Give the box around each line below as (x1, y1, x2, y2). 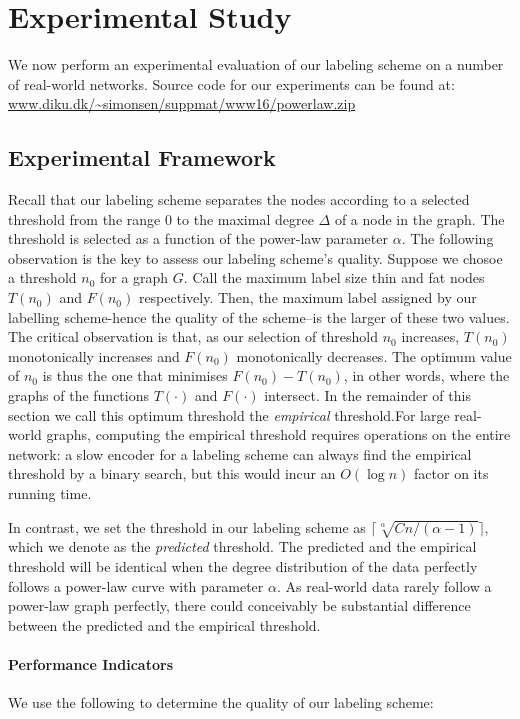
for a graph (99, 267, 169, 288)
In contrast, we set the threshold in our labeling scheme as (8, 516, 366, 537)
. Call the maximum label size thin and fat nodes (183, 267, 485, 288)
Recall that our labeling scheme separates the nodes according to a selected (8, 189, 470, 210)
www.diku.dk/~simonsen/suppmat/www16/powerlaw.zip (8, 93, 356, 114)
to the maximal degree (176, 208, 314, 229)
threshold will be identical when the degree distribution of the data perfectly (8, 555, 478, 576)
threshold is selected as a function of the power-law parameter (8, 228, 388, 249)
